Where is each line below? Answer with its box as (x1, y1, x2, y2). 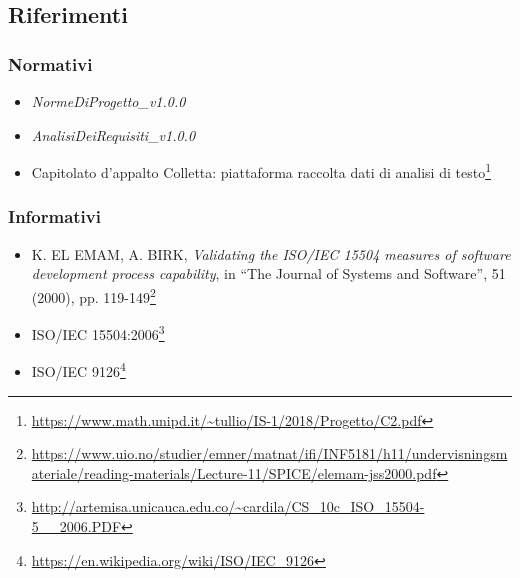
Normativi (8, 51, 93, 76)
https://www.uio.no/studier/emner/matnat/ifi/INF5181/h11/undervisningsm (31, 443, 508, 464)
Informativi (8, 204, 101, 229)
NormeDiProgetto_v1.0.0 (31, 91, 186, 111)
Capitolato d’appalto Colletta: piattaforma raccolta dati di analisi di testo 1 (31, 159, 491, 182)
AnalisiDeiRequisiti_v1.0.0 (31, 124, 196, 145)
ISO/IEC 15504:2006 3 (31, 321, 165, 344)
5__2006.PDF (31, 515, 122, 536)
